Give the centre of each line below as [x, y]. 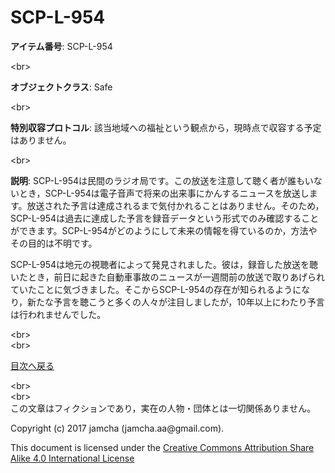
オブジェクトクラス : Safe [61, 87]
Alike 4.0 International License [72, 458]
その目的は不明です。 [54, 243]
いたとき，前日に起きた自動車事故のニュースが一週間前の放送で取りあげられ [167, 277]
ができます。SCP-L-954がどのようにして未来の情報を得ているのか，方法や [164, 230]
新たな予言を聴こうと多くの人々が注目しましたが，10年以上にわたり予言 [176, 302]
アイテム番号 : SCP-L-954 [61, 46]
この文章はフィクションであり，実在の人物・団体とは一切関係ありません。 [163, 408]
